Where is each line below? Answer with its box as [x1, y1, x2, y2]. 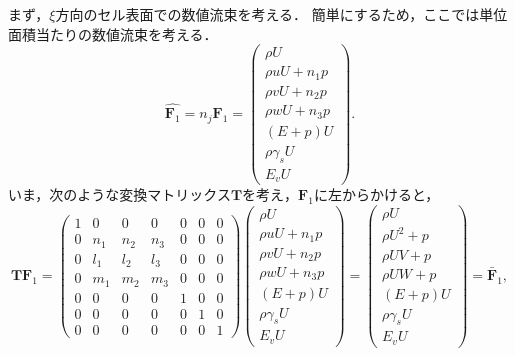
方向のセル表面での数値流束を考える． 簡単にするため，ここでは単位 [55, 4, 508, 24]
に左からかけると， [313, 184, 440, 205]
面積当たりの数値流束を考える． [8, 23, 218, 44]
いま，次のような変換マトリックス [8, 184, 231, 205]
